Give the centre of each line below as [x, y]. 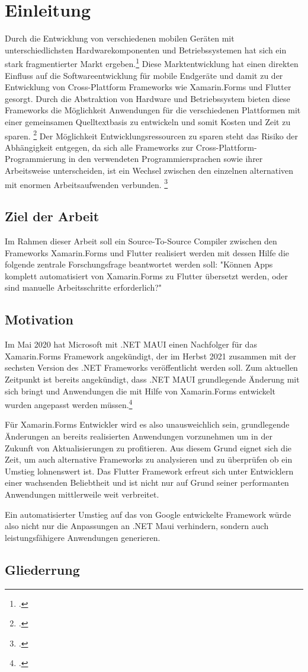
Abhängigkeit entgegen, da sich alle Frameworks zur [99, 147]
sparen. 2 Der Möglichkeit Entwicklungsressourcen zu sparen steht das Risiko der [151, 135]
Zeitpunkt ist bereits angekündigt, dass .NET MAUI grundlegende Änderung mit [152, 379]
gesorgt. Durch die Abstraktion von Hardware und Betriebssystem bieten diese [147, 98]
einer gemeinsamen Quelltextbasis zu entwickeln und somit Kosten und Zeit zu [148, 121]
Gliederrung [42, 569]
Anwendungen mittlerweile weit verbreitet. [82, 494]
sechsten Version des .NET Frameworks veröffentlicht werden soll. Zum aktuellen [151, 367]
